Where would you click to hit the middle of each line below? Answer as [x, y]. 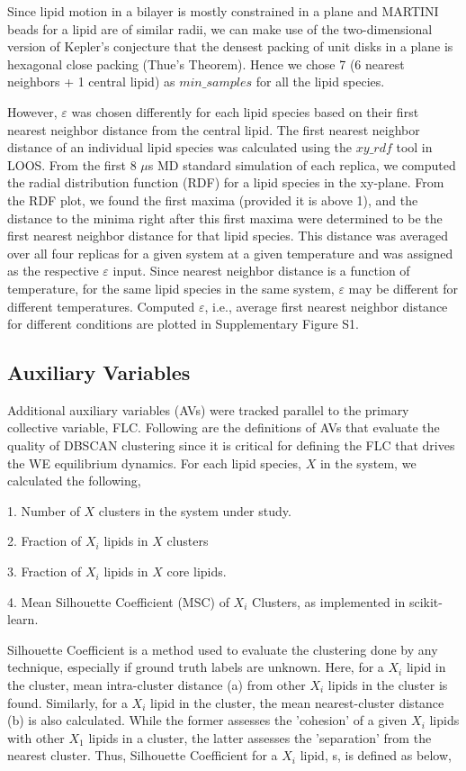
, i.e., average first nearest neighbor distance [326, 306]
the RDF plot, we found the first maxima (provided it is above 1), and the [213, 200]
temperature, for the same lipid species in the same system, [171, 288]
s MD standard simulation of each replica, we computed [302, 164]
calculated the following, [74, 481]
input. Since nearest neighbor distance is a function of [261, 271]
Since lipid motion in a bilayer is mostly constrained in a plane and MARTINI [223, 11]
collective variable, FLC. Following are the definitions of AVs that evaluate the [224, 427]
